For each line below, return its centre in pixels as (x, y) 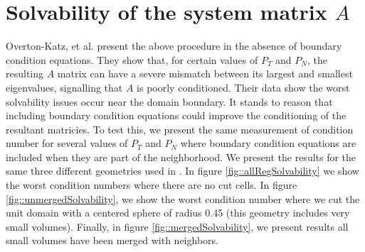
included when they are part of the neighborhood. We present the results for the (181, 157)
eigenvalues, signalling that (64, 87)
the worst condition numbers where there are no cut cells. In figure (152, 185)
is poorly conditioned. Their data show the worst (243, 87)
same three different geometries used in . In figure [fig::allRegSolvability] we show (182, 171)
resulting (25, 73)
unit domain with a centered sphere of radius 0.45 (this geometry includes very (178, 213)
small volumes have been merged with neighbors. (112, 240)
